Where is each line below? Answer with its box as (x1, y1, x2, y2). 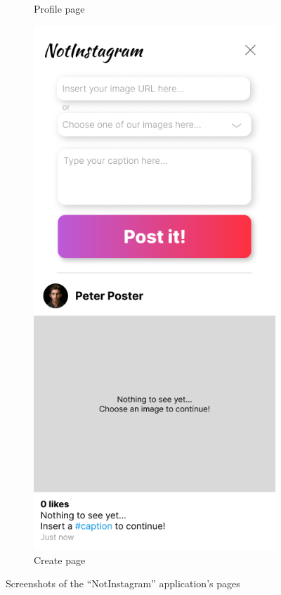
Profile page (34, 1, 85, 15)
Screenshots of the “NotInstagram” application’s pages (6, 576, 240, 591)
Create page (34, 552, 86, 567)
